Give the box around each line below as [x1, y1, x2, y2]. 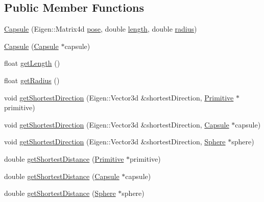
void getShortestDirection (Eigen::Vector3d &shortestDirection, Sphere [4, 136, 226, 147]
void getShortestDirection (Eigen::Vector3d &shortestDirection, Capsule [4, 119, 229, 130]
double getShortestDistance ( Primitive [4, 153, 124, 164]
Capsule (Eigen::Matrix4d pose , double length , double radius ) [4, 23, 197, 34]
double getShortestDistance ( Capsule [4, 170, 119, 181]
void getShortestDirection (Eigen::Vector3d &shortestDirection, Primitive [4, 92, 234, 103]
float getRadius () [4, 74, 60, 85]
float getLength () [4, 58, 60, 68]
